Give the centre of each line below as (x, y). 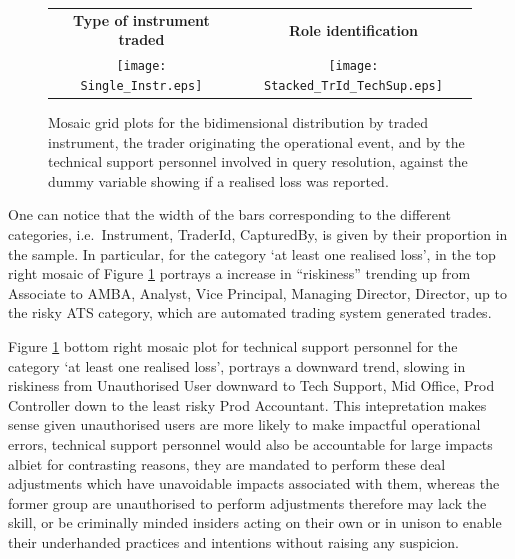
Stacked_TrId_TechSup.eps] (353, 85)
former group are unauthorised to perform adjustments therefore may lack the (247, 502)
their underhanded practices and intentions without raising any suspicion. (233, 541)
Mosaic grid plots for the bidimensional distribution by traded (238, 122)
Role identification (353, 29)
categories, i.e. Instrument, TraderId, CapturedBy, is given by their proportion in (258, 233)
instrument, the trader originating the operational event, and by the (256, 141)
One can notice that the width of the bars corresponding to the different (229, 214)
